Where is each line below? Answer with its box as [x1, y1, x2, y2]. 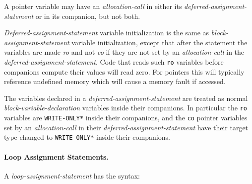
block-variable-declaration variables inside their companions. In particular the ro [4, 102, 247, 113]
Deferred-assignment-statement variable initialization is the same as [4, 27, 209, 38]
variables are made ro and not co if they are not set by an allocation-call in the [4, 47, 245, 57]
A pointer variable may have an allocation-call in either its [4, 1, 182, 11]
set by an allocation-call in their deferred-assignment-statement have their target [4, 122, 249, 132]
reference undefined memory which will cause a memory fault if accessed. [4, 76, 226, 87]
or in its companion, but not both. [35, 10, 140, 21]
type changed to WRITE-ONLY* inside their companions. [4, 132, 170, 142]
